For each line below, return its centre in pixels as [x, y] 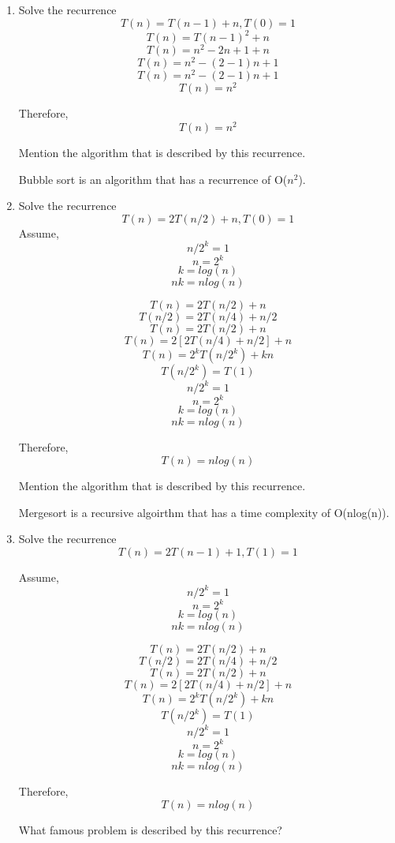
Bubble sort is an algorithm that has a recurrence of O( [153, 179]
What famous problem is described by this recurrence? [150, 830]
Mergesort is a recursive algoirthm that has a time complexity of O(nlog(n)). [204, 512]
